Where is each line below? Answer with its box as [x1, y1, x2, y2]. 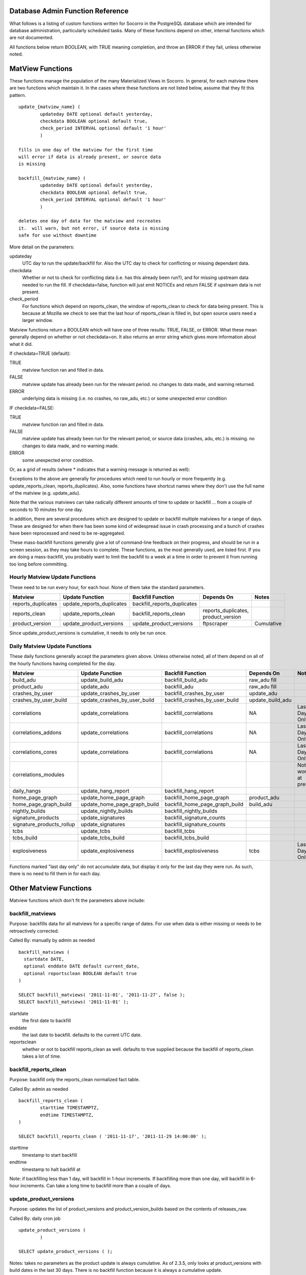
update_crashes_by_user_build [81, 697, 155, 704]
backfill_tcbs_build [164, 834, 209, 841]
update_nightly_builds [81, 807, 133, 814]
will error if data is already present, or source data [18, 154, 161, 160]
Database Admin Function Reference [9, 7, 129, 15]
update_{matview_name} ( [18, 104, 81, 110]
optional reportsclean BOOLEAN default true [23, 971, 137, 976]
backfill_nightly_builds [164, 807, 218, 814]
